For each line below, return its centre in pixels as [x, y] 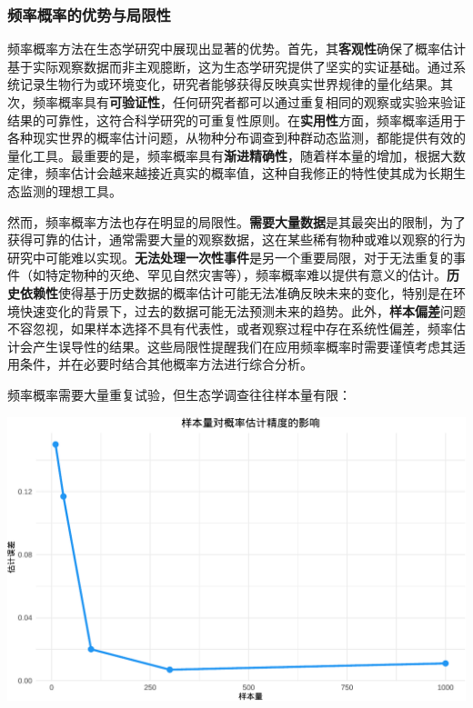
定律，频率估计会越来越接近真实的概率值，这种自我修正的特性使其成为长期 [230, 173]
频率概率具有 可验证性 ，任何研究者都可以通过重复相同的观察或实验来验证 [249, 102]
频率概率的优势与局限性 [89, 14]
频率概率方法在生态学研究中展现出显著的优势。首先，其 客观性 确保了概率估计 [236, 49]
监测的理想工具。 [70, 190]
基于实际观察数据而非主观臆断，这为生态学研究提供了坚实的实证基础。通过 [230, 66]
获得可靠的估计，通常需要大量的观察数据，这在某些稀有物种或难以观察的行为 [236, 239]
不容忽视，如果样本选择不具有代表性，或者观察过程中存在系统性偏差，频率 [230, 329]
